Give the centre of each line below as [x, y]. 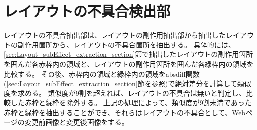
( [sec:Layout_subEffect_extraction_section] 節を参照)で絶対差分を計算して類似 [128, 83]
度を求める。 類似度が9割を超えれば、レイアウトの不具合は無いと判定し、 [125, 93]
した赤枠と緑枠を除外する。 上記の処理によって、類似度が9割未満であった [131, 103]
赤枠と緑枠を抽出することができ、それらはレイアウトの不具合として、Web [125, 112]
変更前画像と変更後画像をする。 [77, 122]
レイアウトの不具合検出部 [87, 11]
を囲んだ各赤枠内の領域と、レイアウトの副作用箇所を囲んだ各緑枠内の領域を [129, 64]
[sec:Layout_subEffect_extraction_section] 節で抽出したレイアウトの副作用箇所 [128, 54]
